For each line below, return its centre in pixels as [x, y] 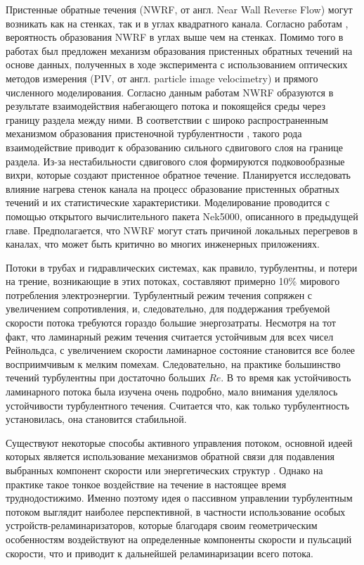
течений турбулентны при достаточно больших [106, 377]
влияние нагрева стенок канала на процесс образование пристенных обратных [173, 188]
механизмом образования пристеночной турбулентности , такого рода [154, 133]
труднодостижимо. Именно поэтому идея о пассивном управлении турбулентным [179, 498]
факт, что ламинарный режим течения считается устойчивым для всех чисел [170, 336]
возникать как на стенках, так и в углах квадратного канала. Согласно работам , [177, 23]
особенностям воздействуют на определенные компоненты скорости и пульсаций [179, 539]
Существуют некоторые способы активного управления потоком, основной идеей [179, 442]
